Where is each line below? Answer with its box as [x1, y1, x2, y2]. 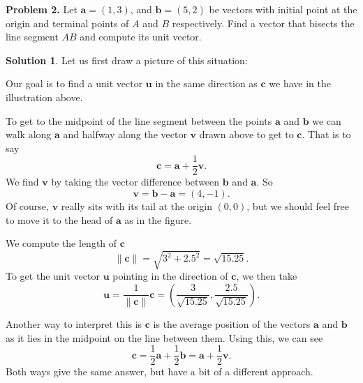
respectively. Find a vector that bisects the [172, 15, 355, 30]
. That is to [302, 127, 351, 142]
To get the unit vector [6, 269, 100, 283]
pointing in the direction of [112, 269, 228, 283]
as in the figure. [124, 212, 192, 227]
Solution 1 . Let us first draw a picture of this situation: [6, 52, 248, 67]
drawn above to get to [199, 127, 294, 142]
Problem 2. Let [6, 2, 77, 16]
